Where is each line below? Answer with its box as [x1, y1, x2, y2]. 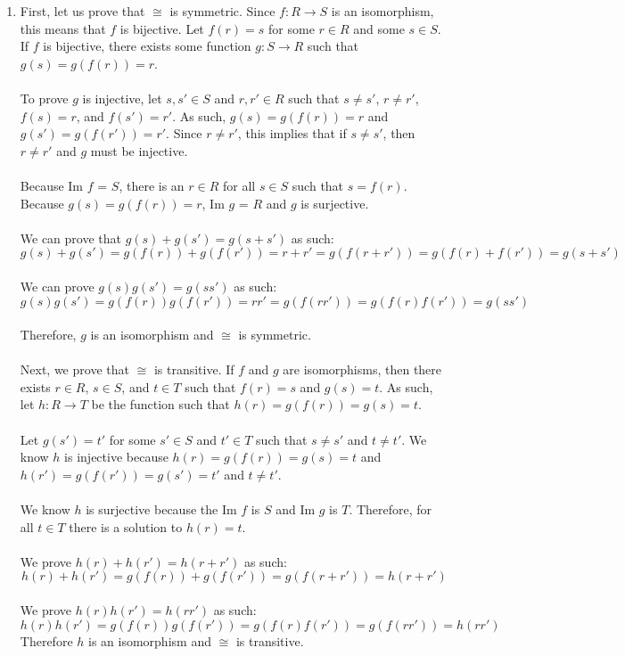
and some [353, 19, 405, 37]
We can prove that [20, 228, 122, 247]
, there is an [119, 176, 185, 194]
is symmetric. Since [169, 2, 275, 20]
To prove [20, 88, 69, 107]
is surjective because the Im [86, 500, 237, 519]
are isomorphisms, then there [283, 360, 442, 379]
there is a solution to [69, 517, 183, 536]
